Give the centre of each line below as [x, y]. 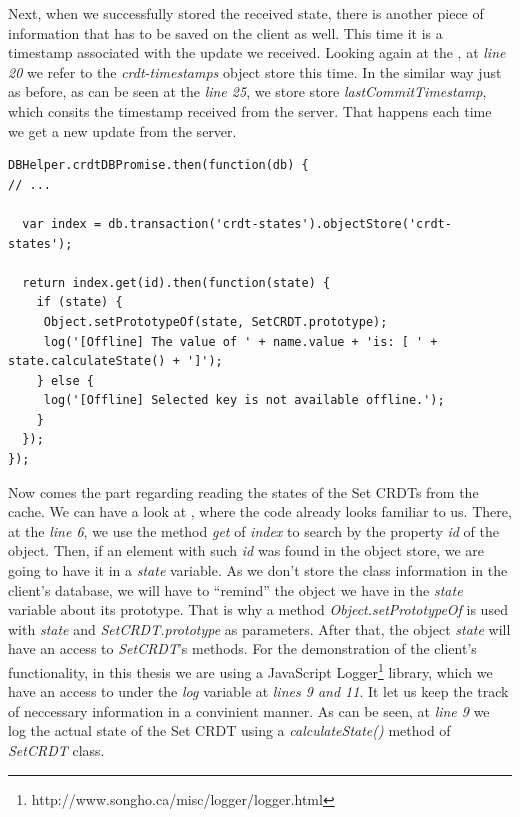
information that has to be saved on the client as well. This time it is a [225, 32]
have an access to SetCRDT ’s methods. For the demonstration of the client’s [242, 648]
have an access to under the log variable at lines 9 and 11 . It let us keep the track [258, 691]
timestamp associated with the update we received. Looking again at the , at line [257, 52]
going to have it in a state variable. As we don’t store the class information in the [258, 570]
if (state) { [79, 302]
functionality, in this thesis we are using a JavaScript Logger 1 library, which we [250, 670]
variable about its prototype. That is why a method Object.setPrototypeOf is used [258, 609]
